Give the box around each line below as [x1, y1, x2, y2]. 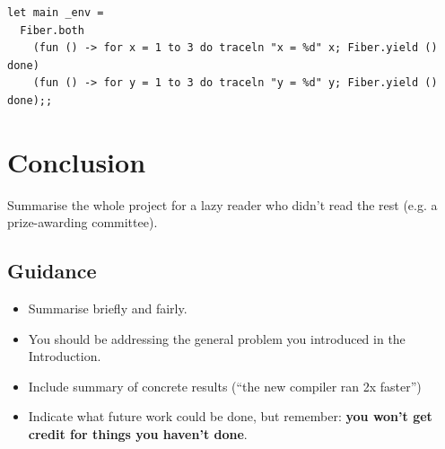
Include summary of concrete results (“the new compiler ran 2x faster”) [28, 376, 422, 395]
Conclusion [7, 143, 146, 180]
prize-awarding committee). [7, 213, 158, 232]
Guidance [7, 257, 97, 285]
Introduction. [28, 347, 101, 365]
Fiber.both [20, 23, 84, 37]
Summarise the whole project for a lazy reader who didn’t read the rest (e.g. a [7, 195, 438, 214]
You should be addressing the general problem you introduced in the [28, 329, 406, 348]
